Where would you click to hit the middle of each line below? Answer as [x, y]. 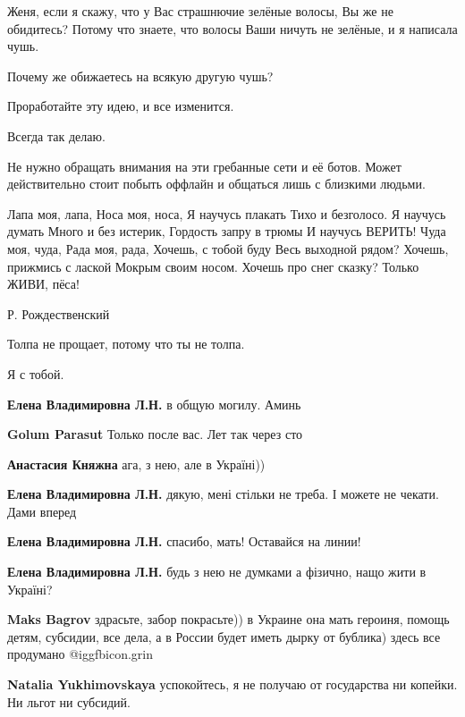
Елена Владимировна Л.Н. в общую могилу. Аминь [154, 404]
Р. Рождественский [59, 313]
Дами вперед [42, 511]
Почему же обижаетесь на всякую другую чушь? [140, 76]
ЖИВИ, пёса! [43, 284]
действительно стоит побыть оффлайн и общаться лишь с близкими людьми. [216, 184]
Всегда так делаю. [56, 135]
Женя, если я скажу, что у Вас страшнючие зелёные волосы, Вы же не [200, 11]
